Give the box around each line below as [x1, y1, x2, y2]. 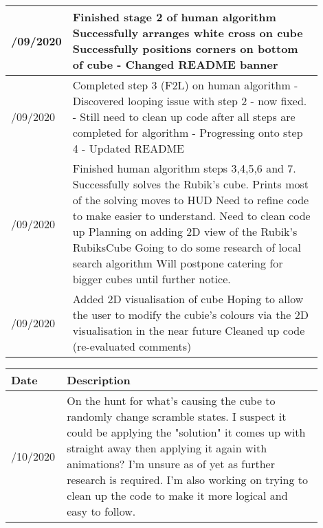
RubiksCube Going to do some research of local [72, 239, 301, 255]
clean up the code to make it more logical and [67, 487, 288, 503]
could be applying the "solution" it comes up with [67, 424, 306, 440]
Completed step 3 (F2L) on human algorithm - [72, 77, 298, 93]
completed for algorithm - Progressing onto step [72, 124, 303, 140]
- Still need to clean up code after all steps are [72, 109, 296, 124]
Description [67, 372, 131, 388]
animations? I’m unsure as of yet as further [67, 456, 275, 472]
